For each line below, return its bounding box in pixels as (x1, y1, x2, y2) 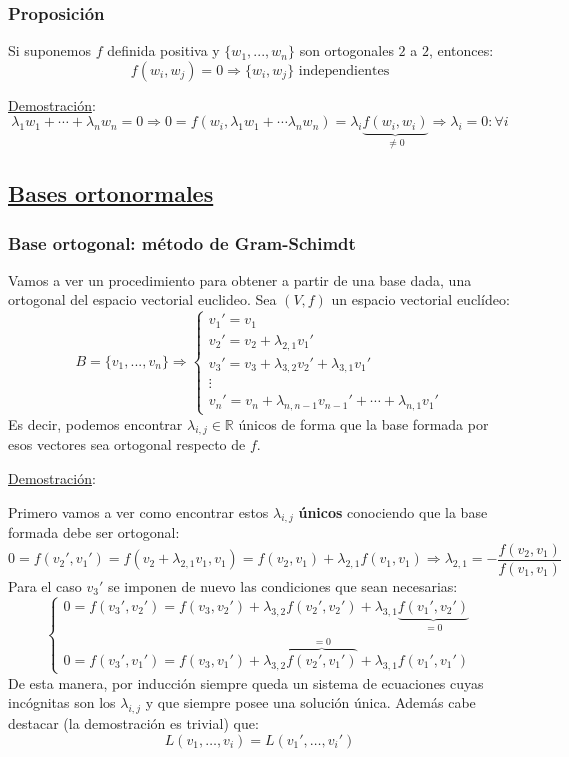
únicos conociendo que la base (298, 501, 488, 522)
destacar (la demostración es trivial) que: (8, 713, 259, 734)
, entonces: (428, 40, 494, 61)
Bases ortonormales (8, 178, 214, 209)
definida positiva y (107, 40, 220, 61)
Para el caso (8, 575, 82, 596)
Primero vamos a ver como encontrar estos (8, 501, 269, 522)
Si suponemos (8, 40, 91, 61)
